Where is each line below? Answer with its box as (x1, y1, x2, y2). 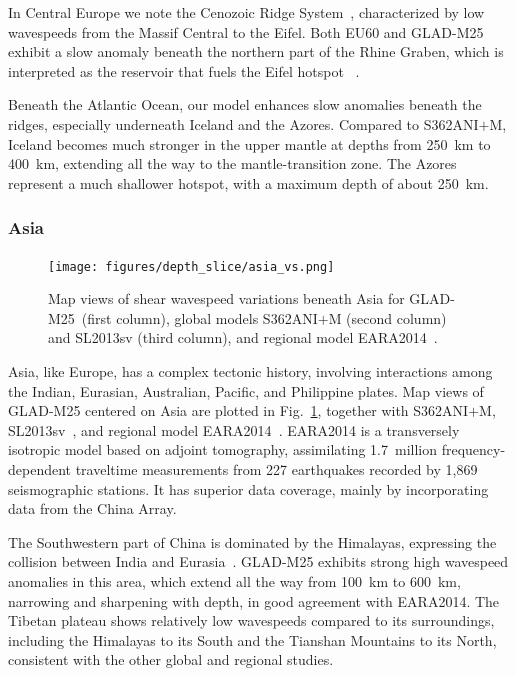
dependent (8, 458, 72, 479)
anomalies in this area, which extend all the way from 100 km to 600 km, (8, 570, 461, 591)
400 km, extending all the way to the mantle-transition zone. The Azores (8, 153, 457, 174)
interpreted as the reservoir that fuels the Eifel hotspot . (8, 60, 360, 81)
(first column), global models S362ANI (81, 307, 318, 328)
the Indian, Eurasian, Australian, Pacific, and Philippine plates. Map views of (8, 380, 484, 401)
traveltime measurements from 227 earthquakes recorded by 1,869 (75, 458, 478, 479)
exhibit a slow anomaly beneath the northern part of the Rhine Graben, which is (8, 41, 504, 62)
